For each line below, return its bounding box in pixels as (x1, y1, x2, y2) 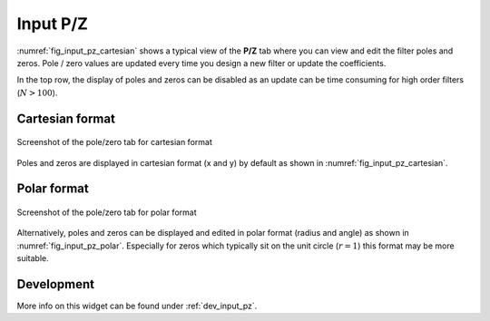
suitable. (16, 253, 49, 264)
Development (16, 277, 95, 292)
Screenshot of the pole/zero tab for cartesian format (16, 137, 212, 148)
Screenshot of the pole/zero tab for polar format (16, 207, 197, 218)
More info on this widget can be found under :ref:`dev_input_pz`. (16, 300, 258, 311)
